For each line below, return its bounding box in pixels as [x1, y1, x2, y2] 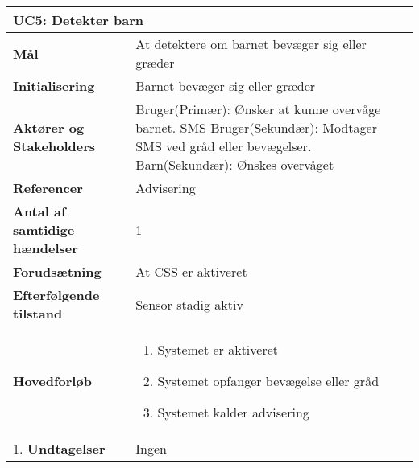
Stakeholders [13, 137, 95, 155]
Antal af [13, 202, 66, 220]
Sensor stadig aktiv [135, 294, 243, 314]
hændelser [13, 239, 78, 257]
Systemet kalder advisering [157, 403, 309, 421]
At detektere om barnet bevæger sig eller [135, 35, 367, 53]
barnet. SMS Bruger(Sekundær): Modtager [135, 118, 377, 137]
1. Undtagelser [13, 439, 106, 458]
